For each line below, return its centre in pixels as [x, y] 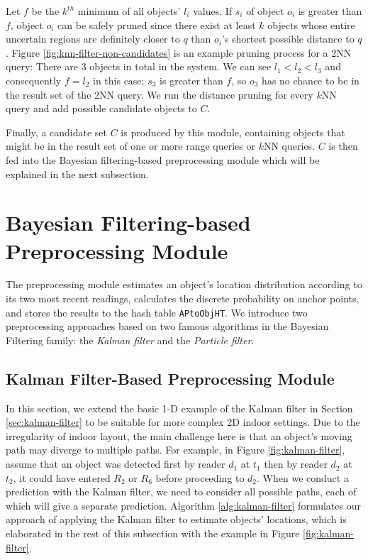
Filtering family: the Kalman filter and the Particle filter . [130, 340]
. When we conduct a [303, 477]
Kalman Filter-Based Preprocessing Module [170, 378]
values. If [213, 11]
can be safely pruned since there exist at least [157, 24]
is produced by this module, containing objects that [233, 132]
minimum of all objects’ [129, 11]
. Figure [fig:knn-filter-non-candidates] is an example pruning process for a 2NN [179, 52]
